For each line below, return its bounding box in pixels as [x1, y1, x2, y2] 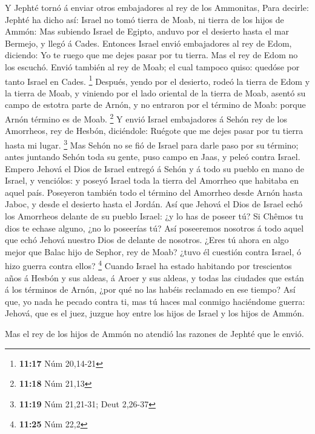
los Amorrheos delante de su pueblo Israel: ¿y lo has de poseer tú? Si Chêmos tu [5, 210, 303, 222]
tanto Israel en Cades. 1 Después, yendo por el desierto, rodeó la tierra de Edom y [5, 73, 310, 87]
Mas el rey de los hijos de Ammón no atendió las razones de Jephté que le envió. [5, 327, 304, 340]
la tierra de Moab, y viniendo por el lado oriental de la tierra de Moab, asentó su [5, 86, 306, 99]
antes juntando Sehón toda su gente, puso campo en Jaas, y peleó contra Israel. [5, 150, 300, 163]
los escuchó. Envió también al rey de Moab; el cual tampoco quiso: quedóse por [5, 60, 300, 73]
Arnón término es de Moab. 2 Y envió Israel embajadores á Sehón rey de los [5, 111, 287, 125]
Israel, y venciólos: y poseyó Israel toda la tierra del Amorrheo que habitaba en [5, 174, 299, 187]
